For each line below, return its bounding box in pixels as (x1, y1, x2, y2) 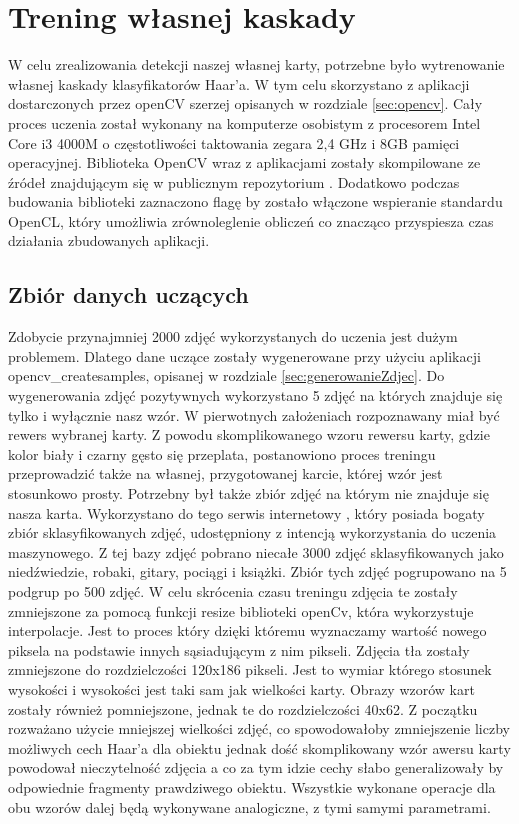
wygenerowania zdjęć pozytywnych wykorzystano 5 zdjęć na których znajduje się (8, 385, 503, 406)
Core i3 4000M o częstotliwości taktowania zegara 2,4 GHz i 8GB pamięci (8, 132, 460, 153)
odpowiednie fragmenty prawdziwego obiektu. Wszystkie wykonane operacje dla (8, 776, 496, 797)
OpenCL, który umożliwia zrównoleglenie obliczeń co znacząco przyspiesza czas (8, 210, 494, 231)
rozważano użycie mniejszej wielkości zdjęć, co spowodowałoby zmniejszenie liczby (8, 718, 510, 739)
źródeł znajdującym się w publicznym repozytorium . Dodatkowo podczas (8, 171, 460, 192)
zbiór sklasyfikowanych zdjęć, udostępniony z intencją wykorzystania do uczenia (8, 522, 497, 543)
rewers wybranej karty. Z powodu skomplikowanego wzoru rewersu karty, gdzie (8, 424, 490, 445)
